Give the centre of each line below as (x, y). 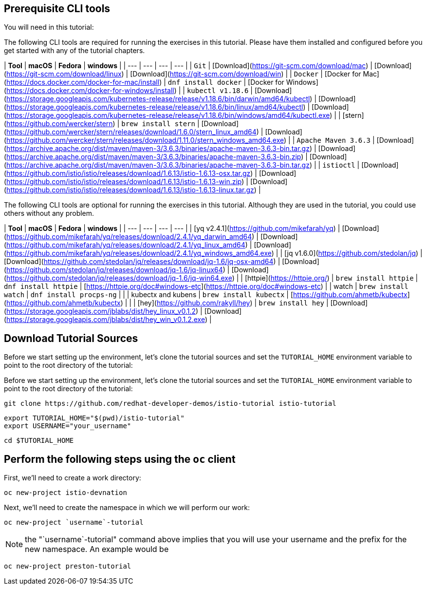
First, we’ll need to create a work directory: (73, 478)
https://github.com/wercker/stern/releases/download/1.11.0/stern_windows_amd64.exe (145, 140)
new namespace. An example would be (97, 549)
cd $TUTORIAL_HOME (39, 441)
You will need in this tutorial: (49, 27)
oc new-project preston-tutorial (68, 566)
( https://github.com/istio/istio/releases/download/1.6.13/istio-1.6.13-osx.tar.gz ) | (130, 173)
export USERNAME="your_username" (68, 426)
